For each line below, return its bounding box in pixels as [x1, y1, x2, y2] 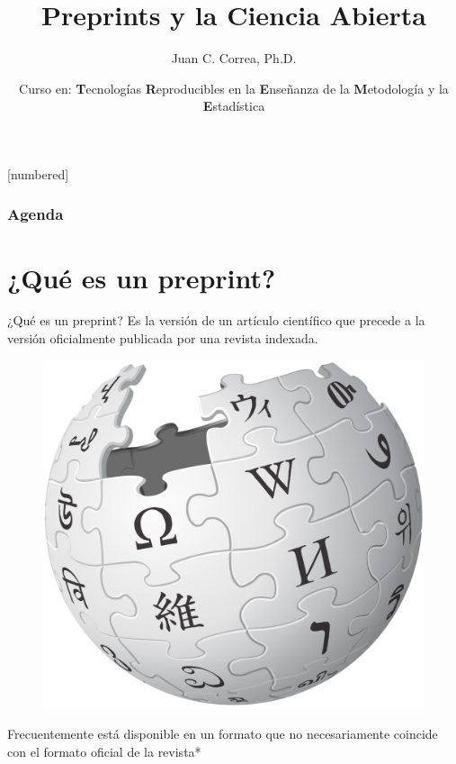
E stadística [202, 96, 265, 115]
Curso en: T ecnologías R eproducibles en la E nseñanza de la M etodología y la [19, 78, 449, 97]
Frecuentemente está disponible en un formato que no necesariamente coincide [7, 723, 438, 742]
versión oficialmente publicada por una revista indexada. [7, 329, 318, 348]
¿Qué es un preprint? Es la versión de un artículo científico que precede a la [7, 311, 425, 330]
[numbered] [7, 164, 69, 183]
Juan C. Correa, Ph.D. [171, 49, 297, 68]
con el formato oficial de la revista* [7, 741, 201, 760]
